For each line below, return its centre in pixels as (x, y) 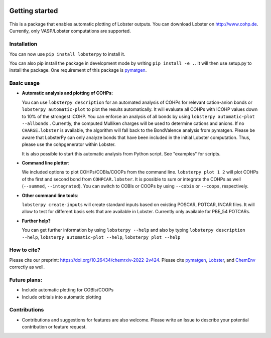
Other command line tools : (50, 195)
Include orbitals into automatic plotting (61, 297)
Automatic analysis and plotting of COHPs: (67, 93)
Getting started (34, 11)
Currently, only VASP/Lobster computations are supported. (70, 31)
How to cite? (25, 250)
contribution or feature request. (54, 327)
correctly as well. (27, 267)
